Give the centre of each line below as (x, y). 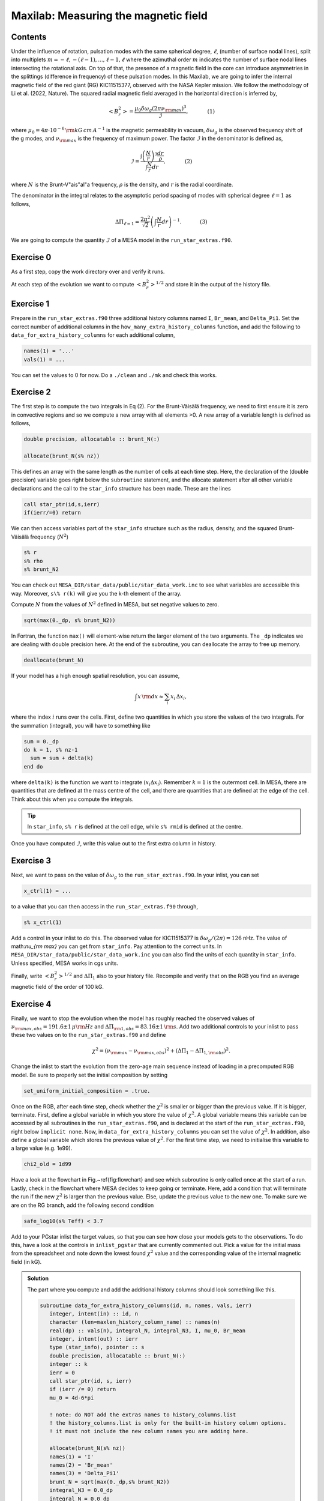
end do (33, 766)
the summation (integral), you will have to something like (81, 725)
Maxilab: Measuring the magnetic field (109, 16)
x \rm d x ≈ (150, 696)
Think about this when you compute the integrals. (72, 799)
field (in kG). (26, 1261)
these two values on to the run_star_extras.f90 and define (88, 1035)
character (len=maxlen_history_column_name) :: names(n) (135, 1322)
